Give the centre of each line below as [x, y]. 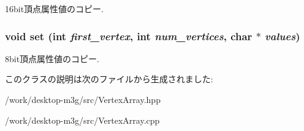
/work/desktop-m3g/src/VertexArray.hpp [83, 99]
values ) [283, 36]
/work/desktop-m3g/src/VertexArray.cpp [82, 120]
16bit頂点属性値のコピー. [55, 9]
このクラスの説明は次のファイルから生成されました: [109, 79]
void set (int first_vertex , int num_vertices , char [129, 36]
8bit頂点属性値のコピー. [52, 58]
